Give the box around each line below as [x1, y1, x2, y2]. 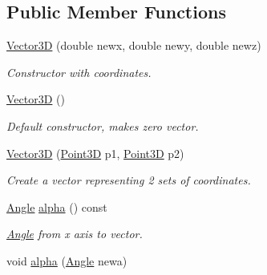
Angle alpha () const [6, 198, 107, 215]
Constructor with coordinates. [6, 63, 152, 80]
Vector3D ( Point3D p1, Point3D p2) [6, 144, 184, 161]
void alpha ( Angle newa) [6, 252, 127, 269]
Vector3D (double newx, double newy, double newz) [6, 37, 261, 54]
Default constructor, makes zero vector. [6, 117, 199, 134]
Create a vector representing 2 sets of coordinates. [6, 172, 251, 188]
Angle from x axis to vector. [6, 225, 143, 242]
